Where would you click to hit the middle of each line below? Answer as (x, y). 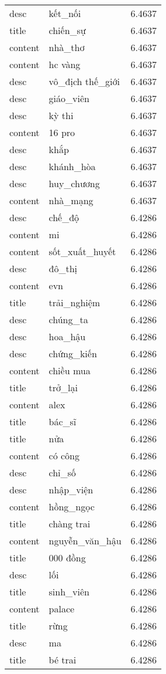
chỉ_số (62, 473)
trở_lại (63, 387)
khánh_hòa (72, 166)
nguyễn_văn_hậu (85, 541)
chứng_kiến (73, 353)
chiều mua (70, 370)
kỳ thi (61, 115)
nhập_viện (71, 490)
